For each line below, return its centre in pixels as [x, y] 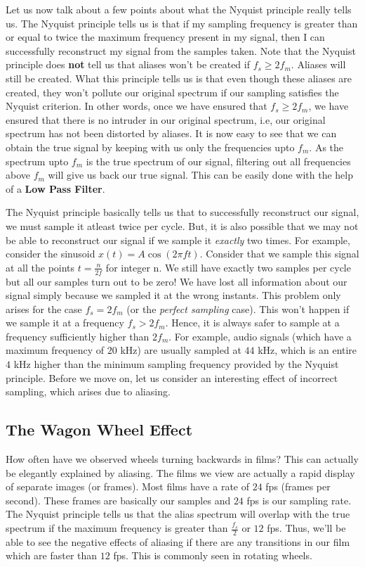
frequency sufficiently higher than [78, 336]
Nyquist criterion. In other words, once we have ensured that [137, 106]
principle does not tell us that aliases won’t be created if [128, 64]
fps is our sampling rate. [299, 500]
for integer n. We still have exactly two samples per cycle [228, 267]
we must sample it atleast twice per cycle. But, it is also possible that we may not [182, 225]
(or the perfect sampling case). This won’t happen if [238, 308]
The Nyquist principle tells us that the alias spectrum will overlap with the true [178, 514]
